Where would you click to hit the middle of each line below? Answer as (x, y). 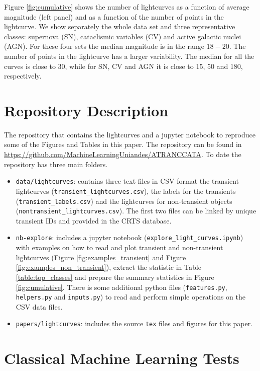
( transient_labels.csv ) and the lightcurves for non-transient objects (124, 201)
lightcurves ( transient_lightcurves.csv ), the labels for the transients (126, 191)
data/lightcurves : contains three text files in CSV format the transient (127, 181)
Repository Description (86, 110)
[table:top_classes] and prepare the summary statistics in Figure (115, 277)
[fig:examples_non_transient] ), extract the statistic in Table (108, 267)
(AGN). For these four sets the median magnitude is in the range (104, 46)
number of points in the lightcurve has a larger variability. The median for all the (129, 56)
